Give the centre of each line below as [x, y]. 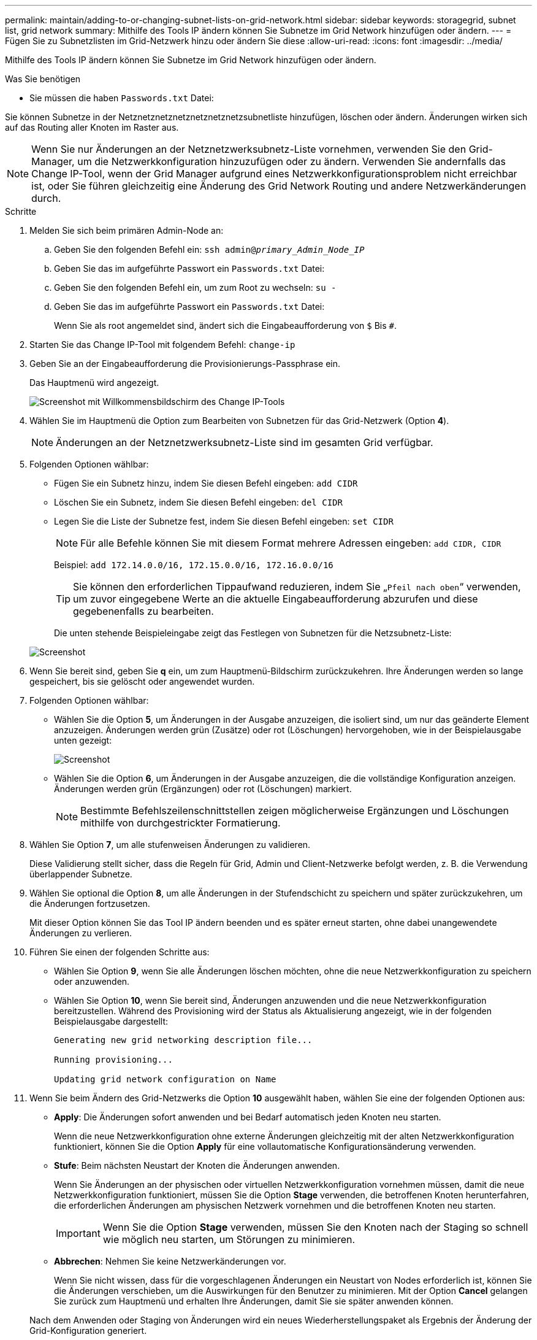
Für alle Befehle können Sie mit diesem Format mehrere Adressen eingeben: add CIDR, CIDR [291, 543]
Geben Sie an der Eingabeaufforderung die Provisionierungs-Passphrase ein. [185, 364]
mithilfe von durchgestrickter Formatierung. [181, 823]
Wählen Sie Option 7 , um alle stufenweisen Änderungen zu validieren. [170, 845]
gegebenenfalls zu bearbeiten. [143, 611]
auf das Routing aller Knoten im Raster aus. [92, 127]
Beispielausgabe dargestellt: [111, 1021]
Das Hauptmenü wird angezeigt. [94, 383]
